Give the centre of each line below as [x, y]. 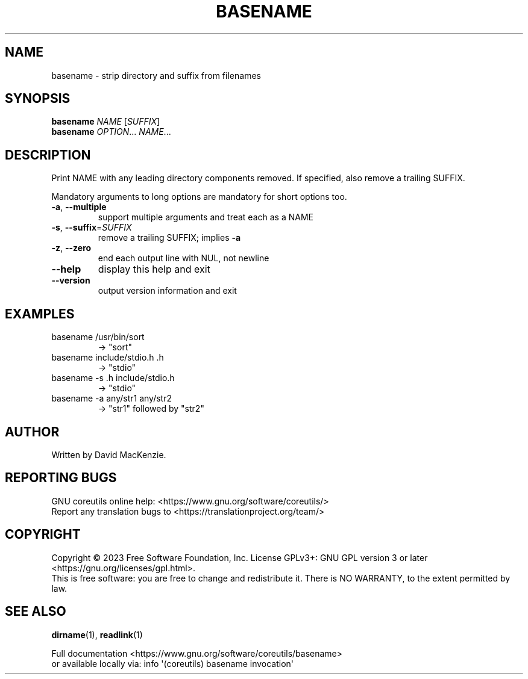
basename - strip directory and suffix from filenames [156, 75]
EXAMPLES [40, 314]
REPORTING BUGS [61, 478]
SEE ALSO [36, 612]
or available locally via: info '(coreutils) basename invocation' [173, 663]
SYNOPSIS [38, 99]
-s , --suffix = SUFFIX [92, 228]
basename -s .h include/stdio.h [113, 378]
